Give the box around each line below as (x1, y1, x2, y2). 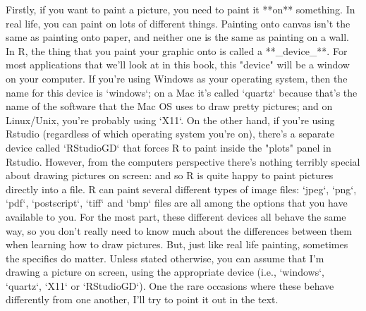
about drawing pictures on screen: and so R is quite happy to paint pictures (6, 168, 334, 183)
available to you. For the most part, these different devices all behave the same (6, 209, 346, 224)
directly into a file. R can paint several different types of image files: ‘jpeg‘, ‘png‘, (6, 181, 357, 196)
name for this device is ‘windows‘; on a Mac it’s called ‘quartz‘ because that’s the (6, 85, 358, 99)
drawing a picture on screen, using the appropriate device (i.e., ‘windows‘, (6, 264, 324, 279)
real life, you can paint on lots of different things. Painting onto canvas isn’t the (6, 16, 350, 30)
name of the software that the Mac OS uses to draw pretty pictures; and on (6, 99, 333, 114)
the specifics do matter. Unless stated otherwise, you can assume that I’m (6, 250, 324, 265)
